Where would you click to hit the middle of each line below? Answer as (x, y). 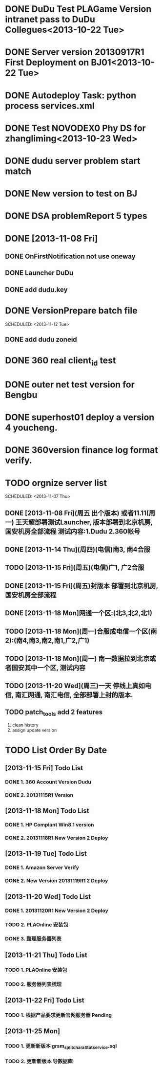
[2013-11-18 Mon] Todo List (47, 811)
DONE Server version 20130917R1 (75, 52)
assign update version (34, 730)
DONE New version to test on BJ (71, 194)
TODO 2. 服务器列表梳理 (33, 984)
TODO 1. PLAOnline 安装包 (36, 970)
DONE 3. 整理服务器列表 (33, 939)
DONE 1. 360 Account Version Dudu (48, 782)
